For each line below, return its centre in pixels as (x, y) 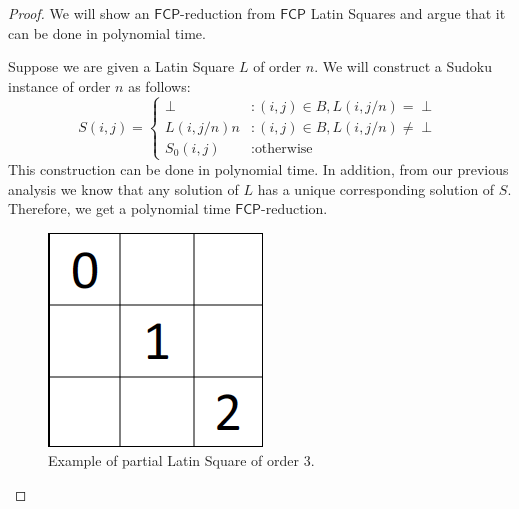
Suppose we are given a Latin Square (121, 66)
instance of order (59, 85)
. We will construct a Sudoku (403, 66)
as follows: (159, 85)
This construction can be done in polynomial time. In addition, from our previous (258, 168)
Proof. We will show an (79, 13)
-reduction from (228, 13)
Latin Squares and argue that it (408, 13)
